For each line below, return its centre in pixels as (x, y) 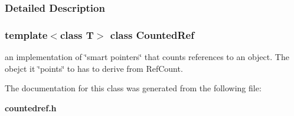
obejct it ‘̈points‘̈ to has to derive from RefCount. (94, 68)
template (26, 34)
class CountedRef (152, 34)
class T (77, 34)
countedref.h (31, 107)
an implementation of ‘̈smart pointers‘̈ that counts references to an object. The (147, 57)
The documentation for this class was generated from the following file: (133, 88)
